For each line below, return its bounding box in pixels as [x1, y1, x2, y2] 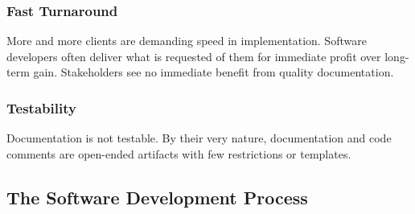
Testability [6, 97, 76, 117]
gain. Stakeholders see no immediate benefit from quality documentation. [33, 64, 394, 80]
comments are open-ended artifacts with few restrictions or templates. [6, 145, 351, 162]
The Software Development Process [6, 184, 308, 209]
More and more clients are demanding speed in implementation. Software [6, 32, 367, 49]
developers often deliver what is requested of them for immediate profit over [6, 47, 381, 64]
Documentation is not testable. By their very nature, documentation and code [6, 130, 392, 146]
